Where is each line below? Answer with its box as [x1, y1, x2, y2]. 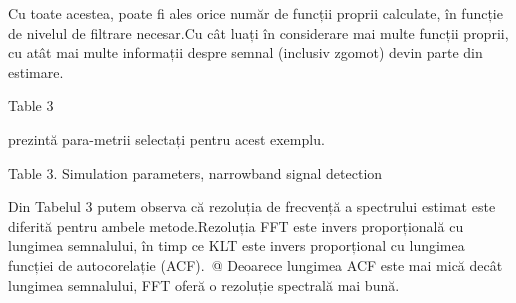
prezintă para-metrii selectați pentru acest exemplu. [8, 128, 325, 149]
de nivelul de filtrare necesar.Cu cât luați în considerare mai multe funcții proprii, [8, 22, 509, 43]
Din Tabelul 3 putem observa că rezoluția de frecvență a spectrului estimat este [8, 196, 496, 217]
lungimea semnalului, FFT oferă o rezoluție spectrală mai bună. [8, 274, 400, 295]
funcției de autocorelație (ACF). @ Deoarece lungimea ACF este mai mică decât [8, 254, 503, 275]
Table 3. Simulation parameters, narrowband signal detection [8, 162, 383, 183]
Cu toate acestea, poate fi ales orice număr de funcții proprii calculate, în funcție [8, 3, 503, 23]
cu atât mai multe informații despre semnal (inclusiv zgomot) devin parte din [8, 42, 483, 63]
